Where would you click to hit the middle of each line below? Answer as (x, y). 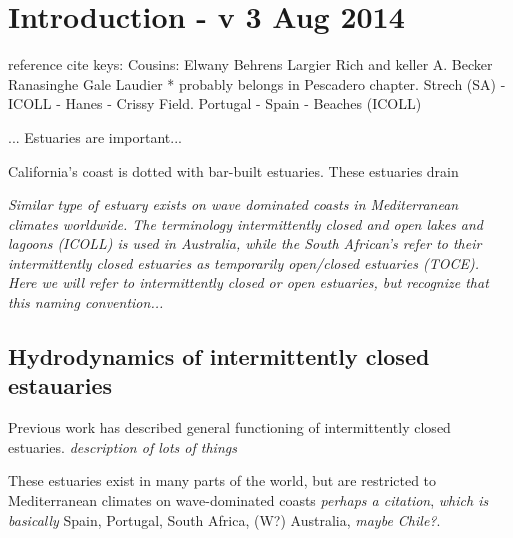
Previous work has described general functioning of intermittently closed (229, 427)
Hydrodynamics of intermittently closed (219, 356)
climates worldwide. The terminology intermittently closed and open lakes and (246, 223)
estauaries (60, 385)
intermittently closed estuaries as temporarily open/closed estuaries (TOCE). (243, 262)
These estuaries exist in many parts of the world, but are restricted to (222, 480)
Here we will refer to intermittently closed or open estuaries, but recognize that (248, 282)
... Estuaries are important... (95, 136)
